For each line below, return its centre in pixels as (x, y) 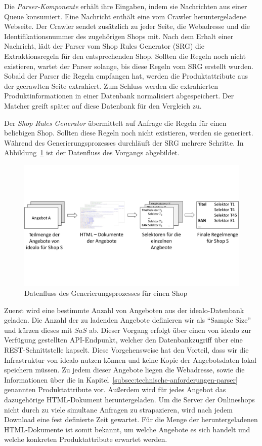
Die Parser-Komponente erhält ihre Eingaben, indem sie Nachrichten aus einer (126, 6)
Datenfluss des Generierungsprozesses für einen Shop (106, 293)
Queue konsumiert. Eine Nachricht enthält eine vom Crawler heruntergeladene (125, 16)
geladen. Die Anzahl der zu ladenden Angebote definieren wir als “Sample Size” (128, 320)
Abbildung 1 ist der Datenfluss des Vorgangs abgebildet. (92, 152)
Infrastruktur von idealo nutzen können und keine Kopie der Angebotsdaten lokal (130, 359)
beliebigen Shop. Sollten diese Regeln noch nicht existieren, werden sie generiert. (129, 133)
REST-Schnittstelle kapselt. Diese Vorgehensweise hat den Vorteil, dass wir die (126, 349)
